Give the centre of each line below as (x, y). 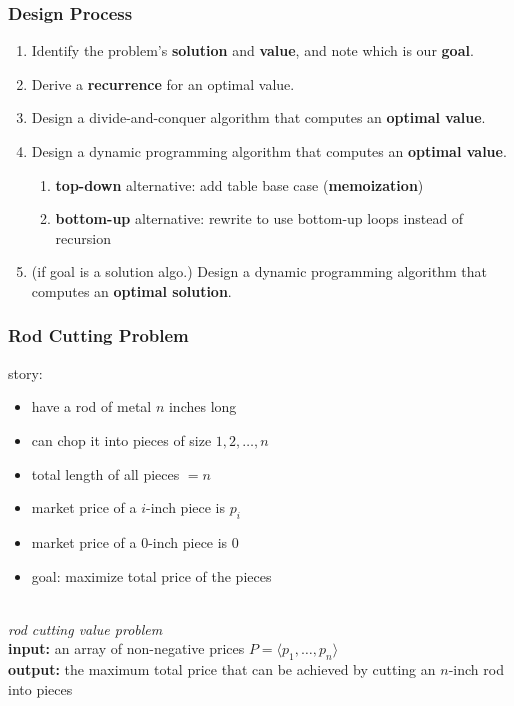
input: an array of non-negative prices (126, 648)
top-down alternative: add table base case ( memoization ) (239, 184)
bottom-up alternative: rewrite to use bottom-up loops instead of (259, 218)
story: (25, 372)
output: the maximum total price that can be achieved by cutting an (222, 669)
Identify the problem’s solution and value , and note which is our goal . (252, 50)
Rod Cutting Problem (98, 335)
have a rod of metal (91, 406)
